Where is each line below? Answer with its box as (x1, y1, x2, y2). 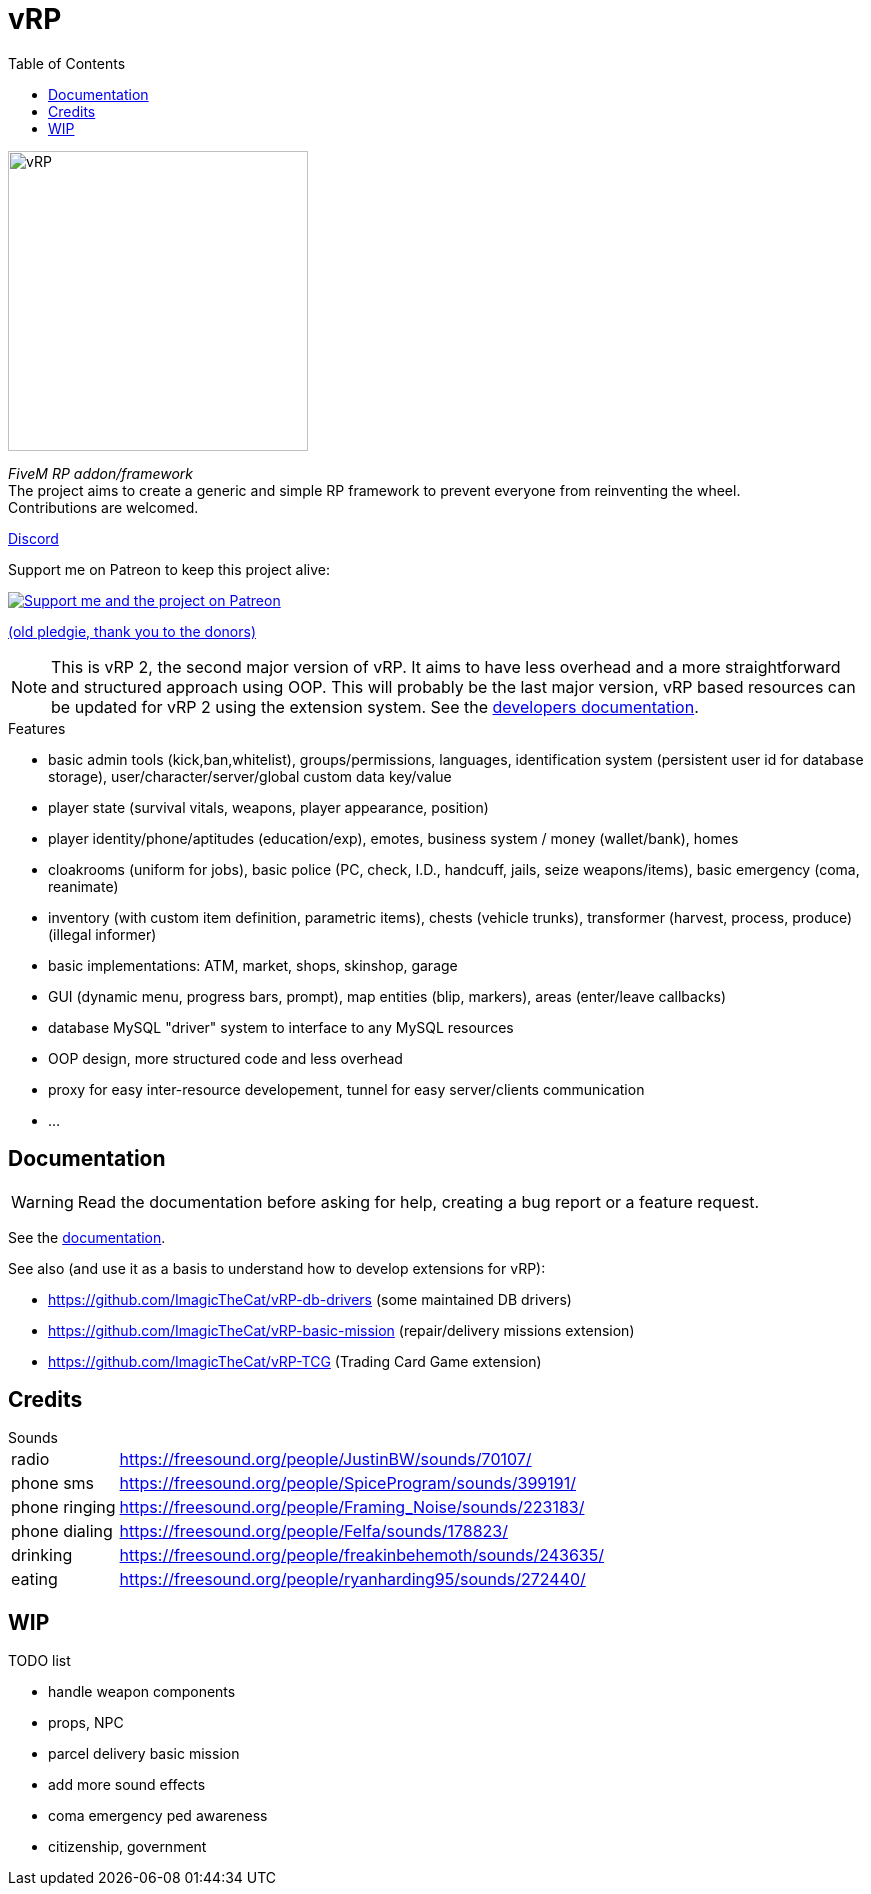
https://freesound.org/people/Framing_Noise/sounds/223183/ (119, 1497, 585, 1518)
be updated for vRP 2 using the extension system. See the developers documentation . (51, 696, 699, 717)
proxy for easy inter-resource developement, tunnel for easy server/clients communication (48, 1080, 645, 1098)
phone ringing (11, 1497, 116, 1518)
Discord (8, 529, 59, 547)
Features (8, 719, 66, 737)
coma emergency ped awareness (48, 1807, 268, 1825)
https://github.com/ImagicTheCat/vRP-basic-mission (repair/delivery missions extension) (48, 1321, 635, 1339)
